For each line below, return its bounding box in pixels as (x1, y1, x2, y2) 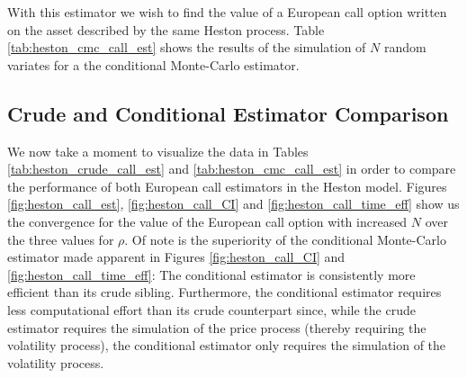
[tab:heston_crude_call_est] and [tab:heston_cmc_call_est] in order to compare (7, 159, 456, 178)
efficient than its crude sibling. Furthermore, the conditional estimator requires (7, 283, 442, 301)
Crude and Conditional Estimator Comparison (7, 99, 449, 127)
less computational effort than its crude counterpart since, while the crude (7, 300, 416, 319)
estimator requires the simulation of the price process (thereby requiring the (7, 318, 427, 337)
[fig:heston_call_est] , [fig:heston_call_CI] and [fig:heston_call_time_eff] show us (7, 194, 460, 213)
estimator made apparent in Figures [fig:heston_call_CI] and (7, 247, 346, 266)
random (383, 38, 427, 57)
